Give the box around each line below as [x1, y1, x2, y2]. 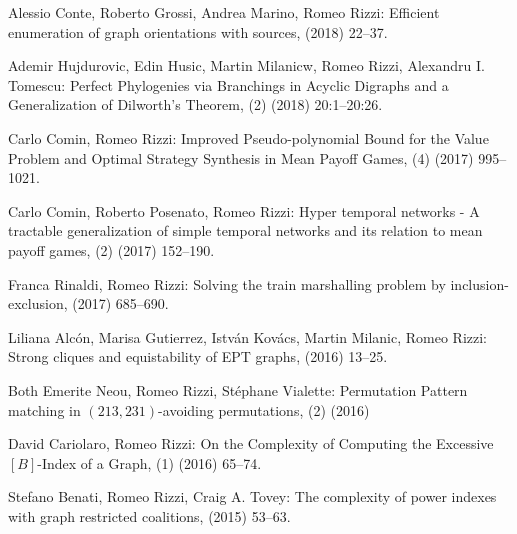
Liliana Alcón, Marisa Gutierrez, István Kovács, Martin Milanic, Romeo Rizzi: [8, 326, 488, 347]
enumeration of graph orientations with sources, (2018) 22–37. [8, 21, 388, 42]
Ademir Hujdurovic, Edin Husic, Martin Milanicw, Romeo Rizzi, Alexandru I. [8, 55, 485, 76]
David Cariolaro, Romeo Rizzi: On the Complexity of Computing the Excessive [8, 433, 494, 454]
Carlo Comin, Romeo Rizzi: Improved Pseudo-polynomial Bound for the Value [8, 127, 489, 148]
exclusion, [8, 293, 68, 314]
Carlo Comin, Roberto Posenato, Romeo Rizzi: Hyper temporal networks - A [8, 200, 480, 221]
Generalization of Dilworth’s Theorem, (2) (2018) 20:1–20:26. [8, 94, 383, 115]
